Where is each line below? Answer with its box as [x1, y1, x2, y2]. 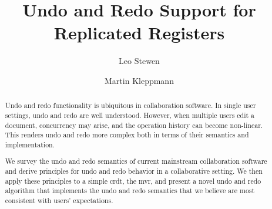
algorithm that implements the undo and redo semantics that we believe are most [5, 186, 255, 195]
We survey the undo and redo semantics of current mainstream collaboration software [5, 156, 267, 166]
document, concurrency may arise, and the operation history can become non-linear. [5, 120, 263, 130]
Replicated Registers [53, 21, 225, 45]
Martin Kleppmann [105, 74, 174, 86]
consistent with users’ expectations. [5, 195, 113, 205]
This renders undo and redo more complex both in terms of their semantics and [5, 130, 249, 140]
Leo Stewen [119, 55, 160, 67]
